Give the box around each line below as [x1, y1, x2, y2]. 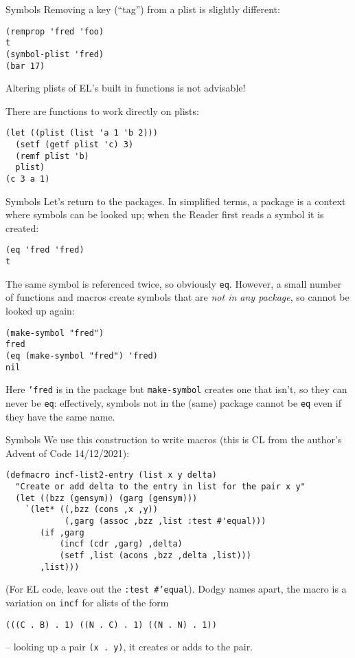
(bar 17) [5, 61, 45, 71]
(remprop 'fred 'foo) [5, 26, 104, 36]
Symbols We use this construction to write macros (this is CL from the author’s [5, 432, 342, 447]
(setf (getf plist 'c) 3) [15, 140, 134, 150]
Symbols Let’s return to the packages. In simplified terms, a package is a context [5, 193, 346, 208]
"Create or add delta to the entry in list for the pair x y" [15, 482, 306, 491]
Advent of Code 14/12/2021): [5, 445, 130, 460]
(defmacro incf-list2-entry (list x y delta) [5, 470, 217, 480]
